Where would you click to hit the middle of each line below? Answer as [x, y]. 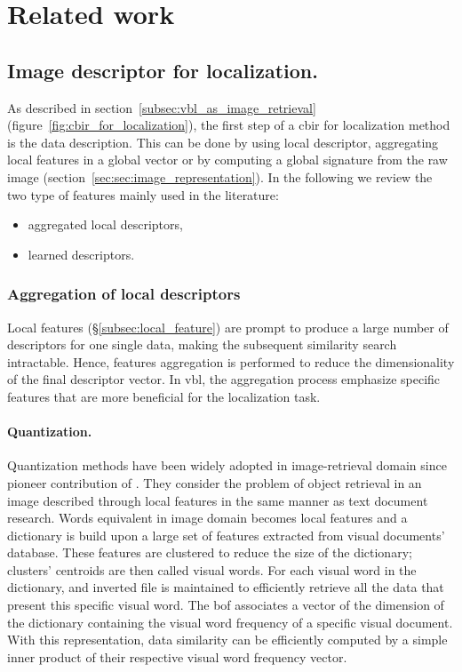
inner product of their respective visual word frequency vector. [177, 656]
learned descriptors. [81, 254]
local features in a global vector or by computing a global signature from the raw [227, 160]
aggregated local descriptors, [105, 224]
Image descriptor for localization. [163, 70]
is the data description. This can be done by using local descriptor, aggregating [223, 142]
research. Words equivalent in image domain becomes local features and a [207, 518]
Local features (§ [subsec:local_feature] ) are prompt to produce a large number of [228, 327]
